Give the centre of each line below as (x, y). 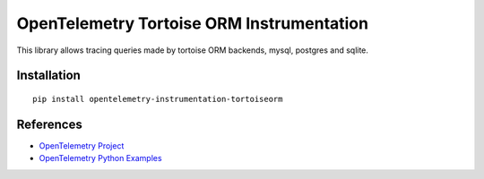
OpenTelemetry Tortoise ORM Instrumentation (193, 23)
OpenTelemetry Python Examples (100, 158)
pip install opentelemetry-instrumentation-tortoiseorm (158, 99)
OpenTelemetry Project (82, 145)
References (49, 124)
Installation (48, 76)
